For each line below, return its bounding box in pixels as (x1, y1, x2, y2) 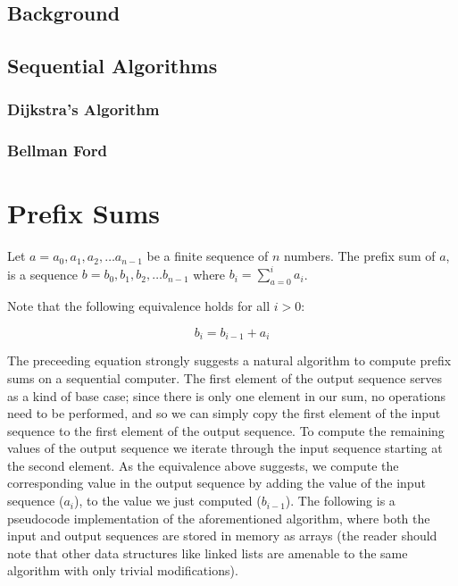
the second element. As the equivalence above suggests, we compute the (7, 456, 399, 474)
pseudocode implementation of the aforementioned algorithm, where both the (7, 508, 430, 527)
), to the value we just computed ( (74, 491, 262, 510)
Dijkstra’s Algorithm (7, 98, 160, 121)
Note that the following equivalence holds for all (7, 297, 271, 315)
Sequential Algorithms (7, 52, 218, 80)
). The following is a (285, 491, 396, 510)
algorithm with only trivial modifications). (7, 561, 238, 580)
